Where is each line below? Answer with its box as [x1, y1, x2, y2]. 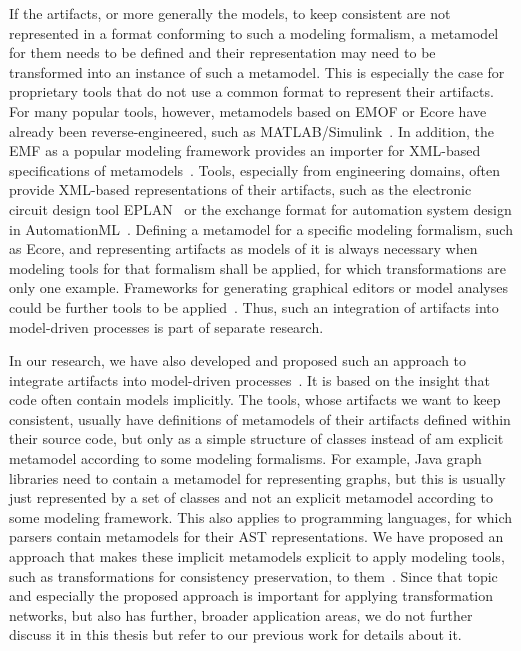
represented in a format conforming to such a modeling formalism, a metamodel [9, 22, 499, 43]
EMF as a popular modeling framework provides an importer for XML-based [9, 140, 481, 161]
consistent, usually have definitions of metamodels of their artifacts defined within [9, 408, 511, 429]
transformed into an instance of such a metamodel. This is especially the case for [9, 61, 505, 82]
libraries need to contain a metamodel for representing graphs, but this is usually [9, 467, 506, 488]
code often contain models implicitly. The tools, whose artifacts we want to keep [9, 389, 501, 410]
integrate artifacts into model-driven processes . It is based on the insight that [9, 369, 490, 390]
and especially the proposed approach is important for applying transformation [9, 585, 494, 606]
